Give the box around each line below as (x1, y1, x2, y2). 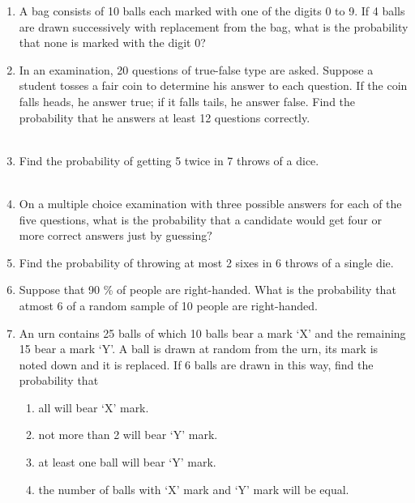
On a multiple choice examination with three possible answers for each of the (19, 194, 402, 211)
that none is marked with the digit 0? (19, 34, 206, 51)
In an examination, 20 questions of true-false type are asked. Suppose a (19, 61, 374, 78)
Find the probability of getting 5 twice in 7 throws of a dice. (19, 151, 319, 168)
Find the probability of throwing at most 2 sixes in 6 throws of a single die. (19, 254, 394, 271)
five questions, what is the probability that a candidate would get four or (19, 211, 383, 228)
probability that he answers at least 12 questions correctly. (19, 109, 310, 126)
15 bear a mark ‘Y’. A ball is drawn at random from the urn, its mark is (19, 340, 379, 357)
